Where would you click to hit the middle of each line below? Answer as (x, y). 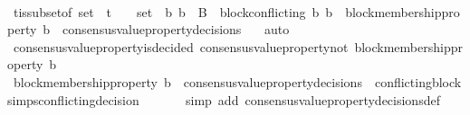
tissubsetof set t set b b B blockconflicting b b (173, 11)
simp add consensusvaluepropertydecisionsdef (313, 99)
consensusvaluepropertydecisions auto (176, 29)
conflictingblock (418, 81)
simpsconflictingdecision (73, 99)
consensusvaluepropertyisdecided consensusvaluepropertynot (181, 46)
